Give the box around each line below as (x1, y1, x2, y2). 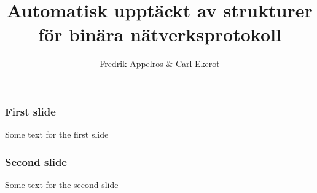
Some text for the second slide (5, 178, 119, 191)
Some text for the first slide (5, 128, 109, 141)
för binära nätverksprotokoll (38, 22, 281, 47)
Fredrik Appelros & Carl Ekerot (100, 57, 220, 70)
